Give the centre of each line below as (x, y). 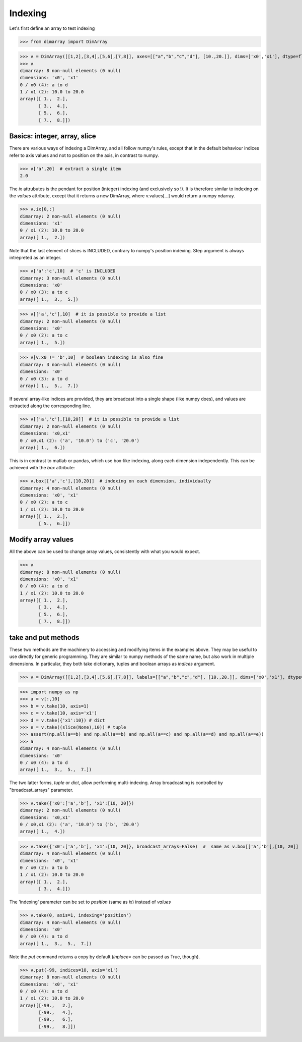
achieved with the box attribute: (42, 468)
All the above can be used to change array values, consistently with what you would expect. (105, 552)
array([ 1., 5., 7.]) (49, 386)
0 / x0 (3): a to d (44, 379)
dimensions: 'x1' (41, 224)
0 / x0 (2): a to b (44, 868)
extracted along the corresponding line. (50, 406)
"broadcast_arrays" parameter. (41, 790)
